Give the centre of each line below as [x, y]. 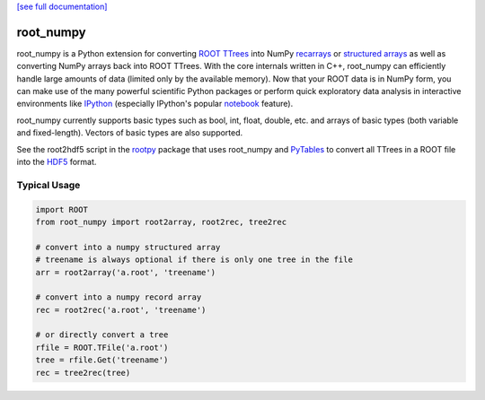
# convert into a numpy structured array [128, 247]
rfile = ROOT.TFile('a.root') [102, 347]
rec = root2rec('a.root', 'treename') [121, 310]
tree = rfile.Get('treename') [102, 360]
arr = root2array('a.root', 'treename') [125, 272]
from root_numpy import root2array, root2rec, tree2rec [161, 222]
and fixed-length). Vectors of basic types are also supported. [130, 133]
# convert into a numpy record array [119, 297]
